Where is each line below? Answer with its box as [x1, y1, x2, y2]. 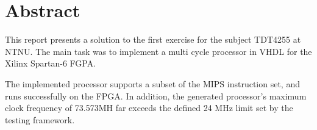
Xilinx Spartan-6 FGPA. [5, 57, 96, 70]
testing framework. [5, 113, 75, 126]
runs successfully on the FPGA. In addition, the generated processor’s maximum [5, 89, 307, 102]
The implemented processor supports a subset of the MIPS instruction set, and [5, 77, 300, 90]
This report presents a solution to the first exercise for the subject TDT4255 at [5, 33, 301, 46]
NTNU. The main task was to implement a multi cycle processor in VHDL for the [5, 45, 312, 57]
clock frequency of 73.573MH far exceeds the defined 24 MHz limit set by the [5, 101, 293, 114]
